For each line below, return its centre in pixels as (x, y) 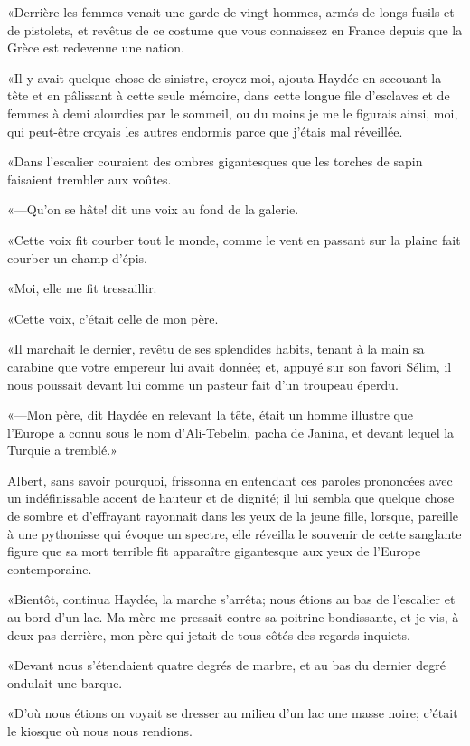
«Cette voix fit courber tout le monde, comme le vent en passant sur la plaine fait (234, 239)
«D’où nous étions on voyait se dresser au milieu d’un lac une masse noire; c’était (233, 713)
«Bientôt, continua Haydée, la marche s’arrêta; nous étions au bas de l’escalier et (231, 599)
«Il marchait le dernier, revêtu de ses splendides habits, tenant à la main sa (216, 349)
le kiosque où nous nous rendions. (100, 731)
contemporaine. (50, 568)
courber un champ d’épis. (77, 257)
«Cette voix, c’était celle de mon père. (113, 318)
